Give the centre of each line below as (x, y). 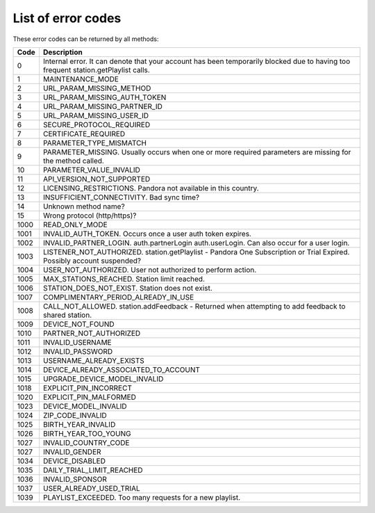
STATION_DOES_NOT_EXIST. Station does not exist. (128, 288)
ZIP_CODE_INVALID (75, 415)
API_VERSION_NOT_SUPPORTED (97, 179)
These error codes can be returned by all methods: (86, 39)
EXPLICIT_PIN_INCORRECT (87, 388)
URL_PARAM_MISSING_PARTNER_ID (103, 106)
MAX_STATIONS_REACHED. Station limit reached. (124, 279)
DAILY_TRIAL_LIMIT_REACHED (93, 470)
